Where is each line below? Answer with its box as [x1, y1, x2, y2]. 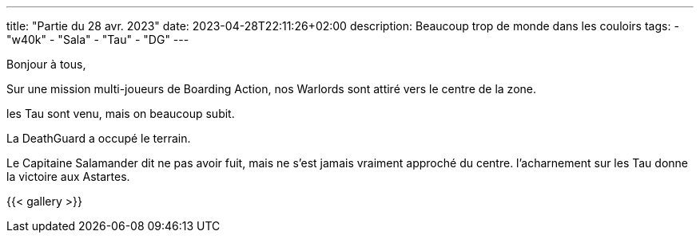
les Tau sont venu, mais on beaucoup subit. [6, 107, 235, 120]
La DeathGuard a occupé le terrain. [6, 131, 191, 145]
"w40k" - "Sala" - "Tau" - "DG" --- [6, 33, 189, 46]
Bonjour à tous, [6, 57, 86, 71]
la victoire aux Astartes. [6, 170, 130, 183]
